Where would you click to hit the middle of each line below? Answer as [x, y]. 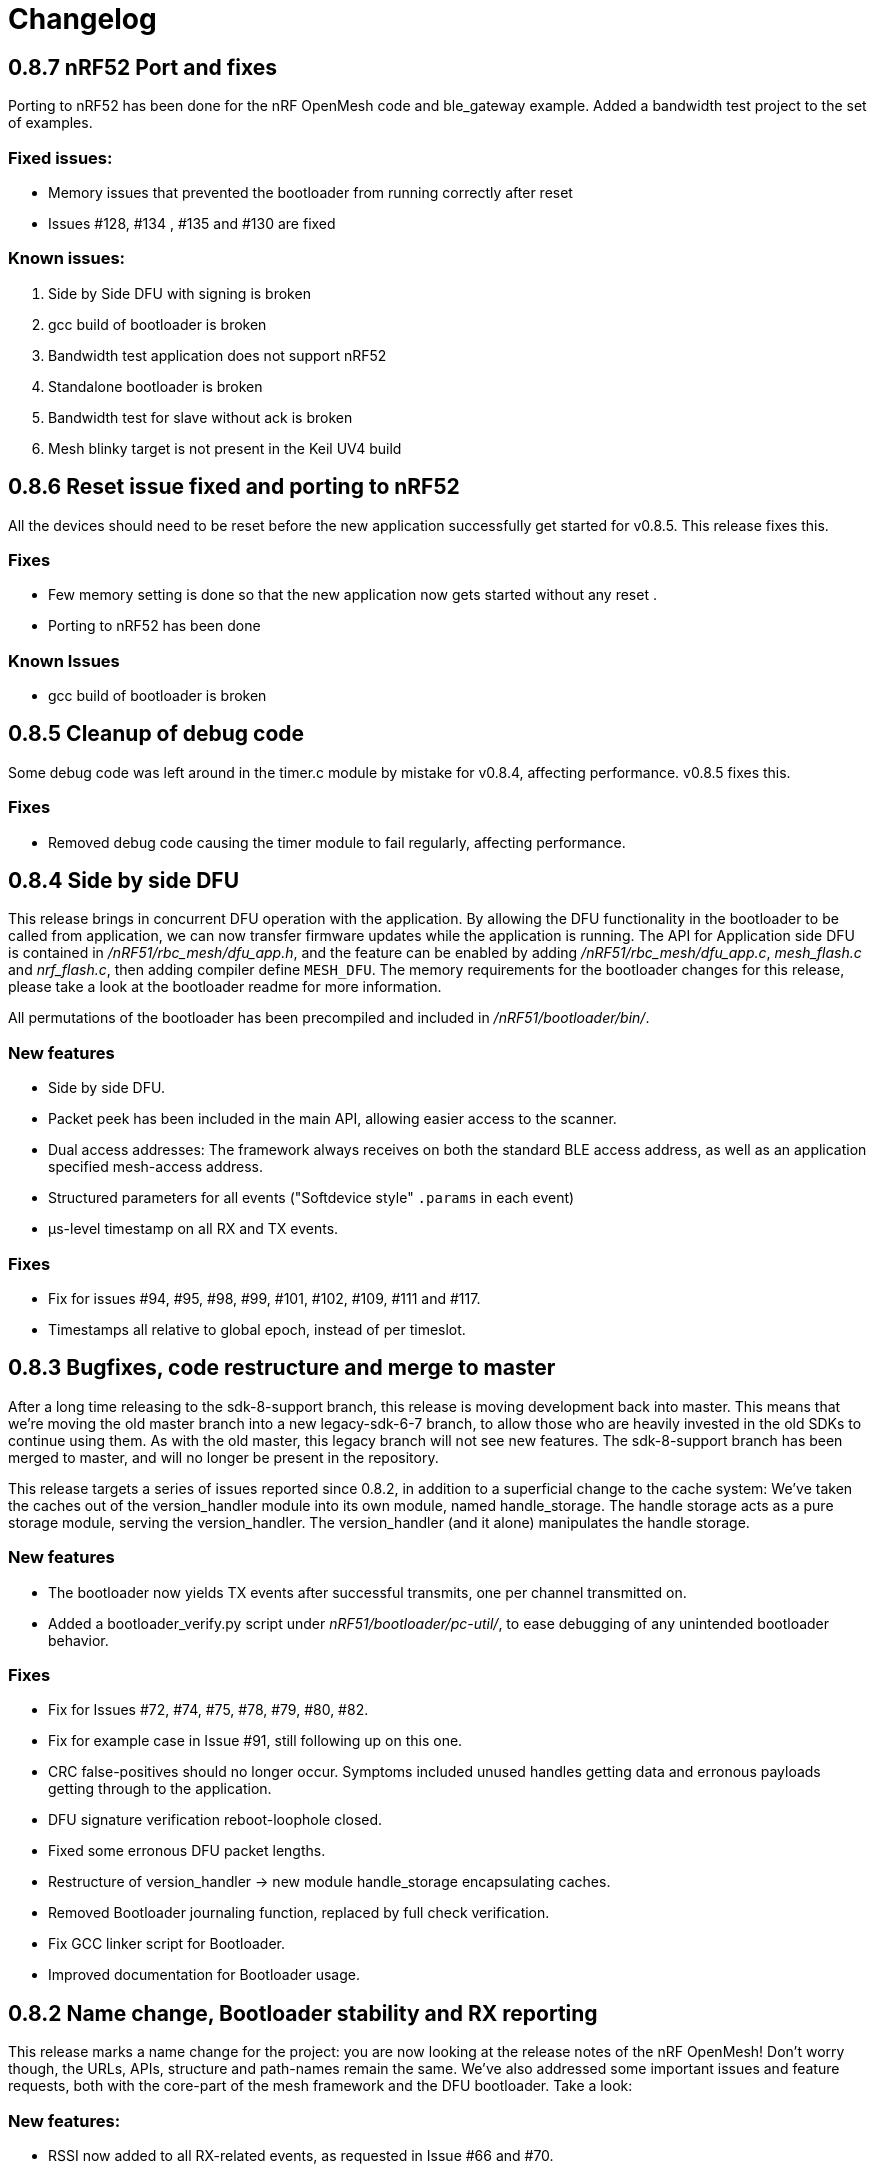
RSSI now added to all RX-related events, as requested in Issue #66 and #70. [301, 2155]
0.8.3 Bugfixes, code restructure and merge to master [282, 1368]
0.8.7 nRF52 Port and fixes [142, 67]
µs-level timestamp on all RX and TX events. [193, 1229]
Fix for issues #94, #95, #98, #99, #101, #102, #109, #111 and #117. [264, 1298]
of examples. [50, 123]
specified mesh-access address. [156, 1167]
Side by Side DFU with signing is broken [179, 293]
